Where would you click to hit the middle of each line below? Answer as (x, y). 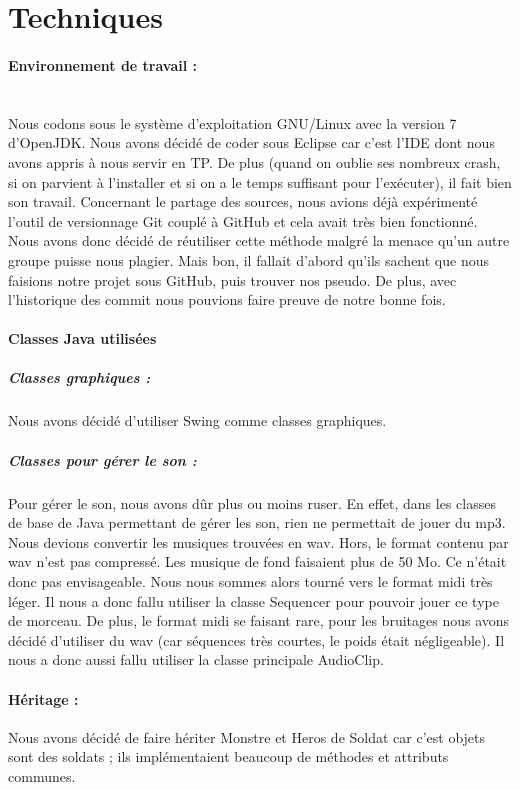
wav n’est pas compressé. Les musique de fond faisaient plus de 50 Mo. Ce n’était (257, 561)
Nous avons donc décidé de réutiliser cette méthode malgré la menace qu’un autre (259, 240)
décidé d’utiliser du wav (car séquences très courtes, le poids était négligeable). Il (256, 639)
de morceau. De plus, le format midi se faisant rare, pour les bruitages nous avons (259, 620)
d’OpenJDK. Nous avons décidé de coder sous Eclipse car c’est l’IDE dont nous (251, 142)
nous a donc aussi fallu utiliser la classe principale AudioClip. (196, 659)
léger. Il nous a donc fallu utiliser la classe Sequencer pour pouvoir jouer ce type (253, 600)
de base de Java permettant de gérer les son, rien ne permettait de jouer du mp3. (257, 522)
